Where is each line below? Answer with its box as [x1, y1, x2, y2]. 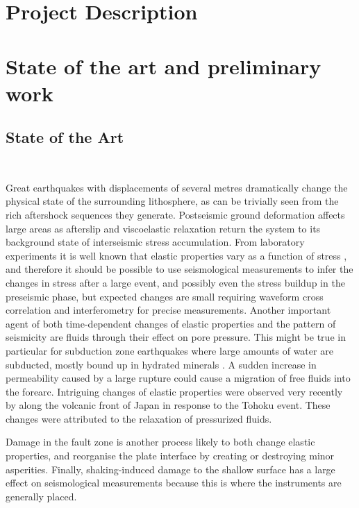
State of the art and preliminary [6, 51, 322, 80]
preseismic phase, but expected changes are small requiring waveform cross [6, 289, 324, 303]
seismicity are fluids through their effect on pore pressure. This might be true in [6, 330, 346, 344]
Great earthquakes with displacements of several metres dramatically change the [6, 180, 348, 194]
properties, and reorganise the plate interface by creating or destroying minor [6, 448, 335, 463]
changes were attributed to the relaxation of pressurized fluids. [6, 411, 272, 425]
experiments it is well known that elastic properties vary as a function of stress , [6, 248, 347, 262]
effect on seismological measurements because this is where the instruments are [6, 475, 342, 490]
